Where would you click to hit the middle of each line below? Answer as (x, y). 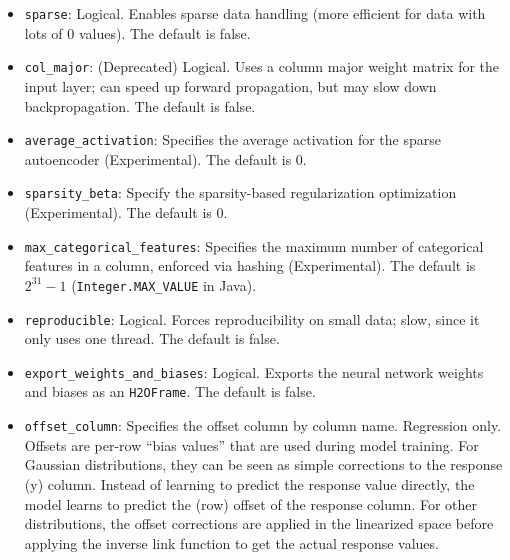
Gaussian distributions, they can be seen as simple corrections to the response (263, 464)
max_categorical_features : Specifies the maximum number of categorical (254, 245)
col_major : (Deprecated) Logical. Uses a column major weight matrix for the (262, 66)
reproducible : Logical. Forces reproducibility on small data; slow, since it (252, 318)
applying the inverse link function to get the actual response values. (231, 542)
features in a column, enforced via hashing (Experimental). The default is (250, 265)
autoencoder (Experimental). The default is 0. (165, 158)
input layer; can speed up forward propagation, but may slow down (230, 85)
